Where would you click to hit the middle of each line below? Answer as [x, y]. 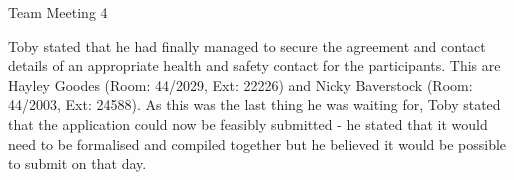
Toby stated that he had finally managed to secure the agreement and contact [247, 45]
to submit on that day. [77, 163]
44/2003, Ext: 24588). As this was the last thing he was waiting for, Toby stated [254, 104]
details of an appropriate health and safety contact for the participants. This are [254, 65]
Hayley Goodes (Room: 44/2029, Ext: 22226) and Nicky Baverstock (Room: [240, 84]
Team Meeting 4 [58, 12]
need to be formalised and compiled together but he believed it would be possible [257, 143]
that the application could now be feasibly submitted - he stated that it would [248, 123]
